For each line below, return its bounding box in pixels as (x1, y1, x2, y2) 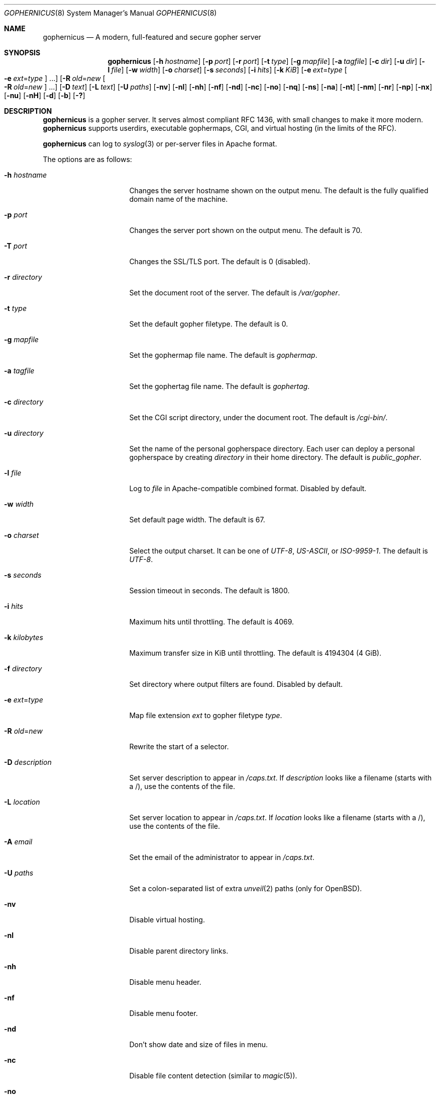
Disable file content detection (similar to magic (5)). (129, 1071, 297, 1080)
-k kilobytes (4, 633, 43, 642)
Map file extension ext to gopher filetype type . (129, 711, 282, 720)
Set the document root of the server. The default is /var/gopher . (129, 288, 340, 297)
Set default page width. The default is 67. (129, 515, 265, 524)
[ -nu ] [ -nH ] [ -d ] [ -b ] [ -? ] (4, 91, 85, 100)
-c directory (4, 398, 44, 406)
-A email (4, 837, 33, 846)
